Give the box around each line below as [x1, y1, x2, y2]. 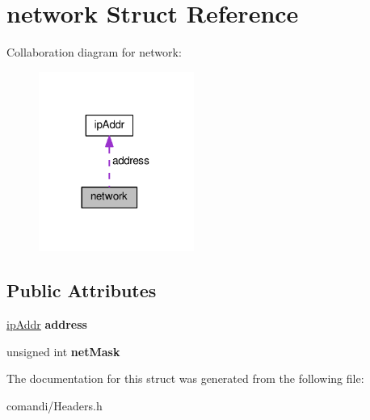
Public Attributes [6, 278, 157, 303]
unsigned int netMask [6, 342, 120, 359]
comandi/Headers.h [6, 397, 103, 414]
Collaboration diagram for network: [6, 44, 182, 61]
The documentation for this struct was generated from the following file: [6, 370, 364, 387]
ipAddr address [6, 316, 87, 333]
